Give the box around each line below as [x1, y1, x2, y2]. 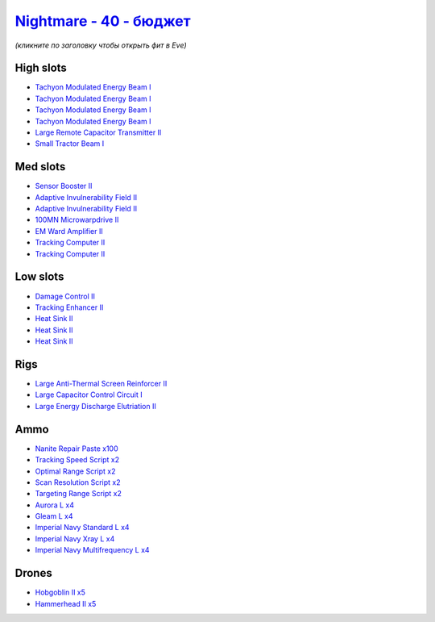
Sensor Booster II [35, 182, 93, 191]
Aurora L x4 [35, 500, 74, 510]
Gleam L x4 [35, 511, 73, 521]
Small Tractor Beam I [35, 139, 105, 148]
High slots [14, 61, 68, 75]
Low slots [14, 270, 64, 284]
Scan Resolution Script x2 [35, 477, 121, 487]
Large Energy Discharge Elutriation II [35, 401, 156, 411]
